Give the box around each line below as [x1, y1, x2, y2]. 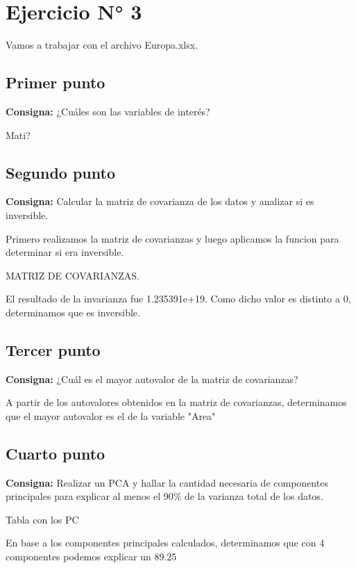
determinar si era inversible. [6, 245, 124, 259]
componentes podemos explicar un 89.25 [6, 549, 177, 564]
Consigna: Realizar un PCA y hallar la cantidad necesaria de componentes [6, 475, 328, 489]
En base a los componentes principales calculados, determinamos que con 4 [6, 535, 325, 550]
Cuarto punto [6, 442, 105, 464]
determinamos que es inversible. [6, 305, 140, 319]
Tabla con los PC [6, 512, 79, 526]
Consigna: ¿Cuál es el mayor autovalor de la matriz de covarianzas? [6, 371, 298, 386]
